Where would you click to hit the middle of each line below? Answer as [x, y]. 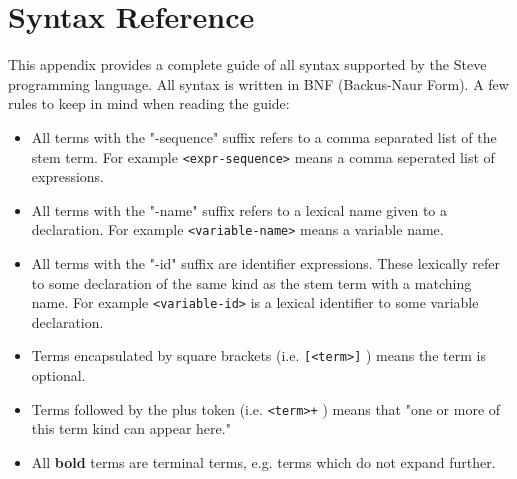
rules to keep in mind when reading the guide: [149, 103]
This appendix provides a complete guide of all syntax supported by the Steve [247, 64]
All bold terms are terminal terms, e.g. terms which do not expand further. [263, 461]
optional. [58, 375]
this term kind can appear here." [131, 428]
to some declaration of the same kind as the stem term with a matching [251, 282]
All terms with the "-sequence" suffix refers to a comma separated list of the [264, 136]
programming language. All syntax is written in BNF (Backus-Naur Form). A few [258, 83]
